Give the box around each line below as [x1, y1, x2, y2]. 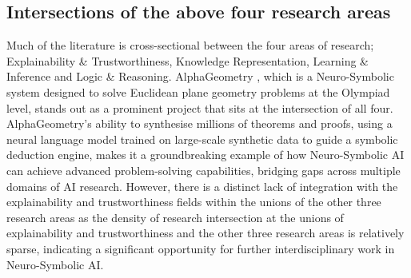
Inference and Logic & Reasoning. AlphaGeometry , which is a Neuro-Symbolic [6, 68, 394, 85]
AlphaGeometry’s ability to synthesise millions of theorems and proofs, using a [6, 115, 393, 132]
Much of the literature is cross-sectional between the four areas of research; [6, 37, 374, 54]
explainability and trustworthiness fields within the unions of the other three [6, 193, 381, 210]
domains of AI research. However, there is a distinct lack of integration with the [6, 177, 398, 194]
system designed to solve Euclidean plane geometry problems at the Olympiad [6, 83, 390, 100]
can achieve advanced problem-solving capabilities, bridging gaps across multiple [6, 161, 401, 178]
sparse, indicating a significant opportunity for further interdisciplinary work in [6, 240, 395, 256]
